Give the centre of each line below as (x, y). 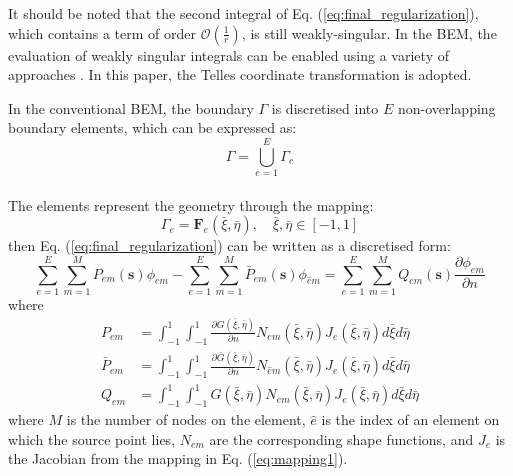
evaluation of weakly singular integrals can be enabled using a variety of (228, 54)
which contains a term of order (102, 32)
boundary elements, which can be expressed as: (152, 127)
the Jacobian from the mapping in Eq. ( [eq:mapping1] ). (178, 458)
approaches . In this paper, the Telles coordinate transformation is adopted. (240, 74)
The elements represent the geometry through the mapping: (191, 204)
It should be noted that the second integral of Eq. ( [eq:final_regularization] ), (243, 13)
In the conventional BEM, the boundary (131, 107)
